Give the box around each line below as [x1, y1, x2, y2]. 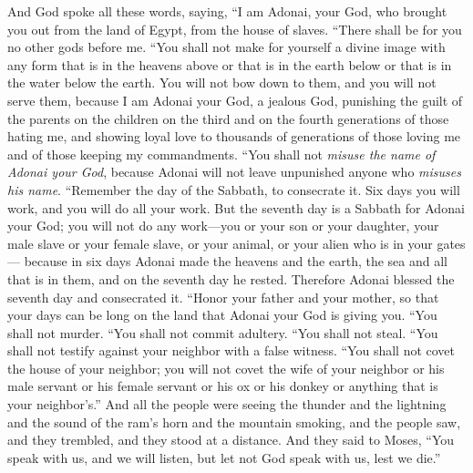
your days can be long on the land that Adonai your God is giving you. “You [7, 305, 437, 324]
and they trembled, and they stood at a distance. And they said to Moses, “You [7, 430, 455, 449]
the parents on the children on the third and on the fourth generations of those [7, 108, 449, 128]
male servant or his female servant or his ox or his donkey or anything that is [7, 376, 438, 396]
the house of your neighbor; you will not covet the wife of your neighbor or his [7, 358, 445, 377]
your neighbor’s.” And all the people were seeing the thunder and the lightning [7, 395, 447, 414]
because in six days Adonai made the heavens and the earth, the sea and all [24, 252, 447, 271]
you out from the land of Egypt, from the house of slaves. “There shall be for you [7, 19, 462, 38]
